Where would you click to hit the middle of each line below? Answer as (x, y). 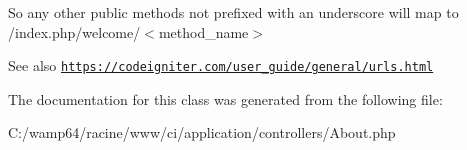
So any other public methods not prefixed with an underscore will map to (233, 12)
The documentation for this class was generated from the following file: (225, 98)
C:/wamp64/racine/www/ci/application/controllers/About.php (202, 132)
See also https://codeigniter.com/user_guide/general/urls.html (221, 65)
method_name (203, 31)
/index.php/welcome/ (74, 31)
